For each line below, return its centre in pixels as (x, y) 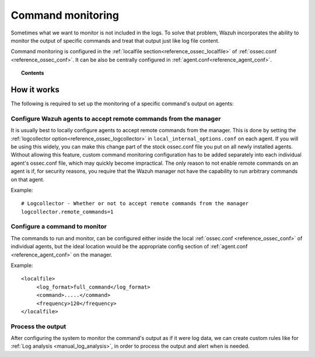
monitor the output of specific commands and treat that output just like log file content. (115, 40)
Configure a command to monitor (59, 227)
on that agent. (28, 179)
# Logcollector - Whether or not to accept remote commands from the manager (135, 204)
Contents (33, 73)
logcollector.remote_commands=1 (67, 212)
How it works (35, 90)
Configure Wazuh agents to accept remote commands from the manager (116, 119)
